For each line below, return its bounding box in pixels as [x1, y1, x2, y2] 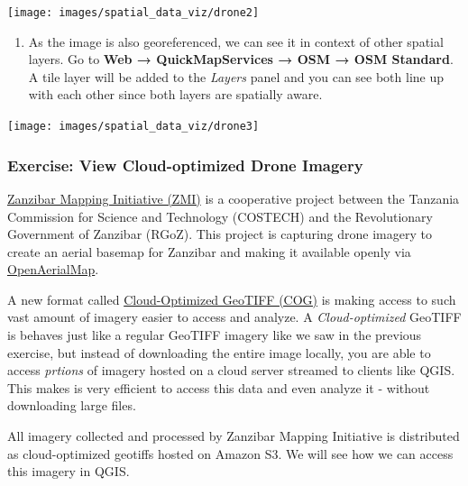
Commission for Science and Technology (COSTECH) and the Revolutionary [7, 206, 433, 225]
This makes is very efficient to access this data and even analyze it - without [7, 378, 430, 397]
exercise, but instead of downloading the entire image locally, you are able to [7, 343, 431, 362]
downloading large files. [7, 396, 136, 415]
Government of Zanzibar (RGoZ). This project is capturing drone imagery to [7, 225, 432, 243]
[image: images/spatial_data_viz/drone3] [7, 120, 260, 133]
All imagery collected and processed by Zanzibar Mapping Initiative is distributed [7, 426, 460, 445]
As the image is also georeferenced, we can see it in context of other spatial [28, 32, 444, 50]
